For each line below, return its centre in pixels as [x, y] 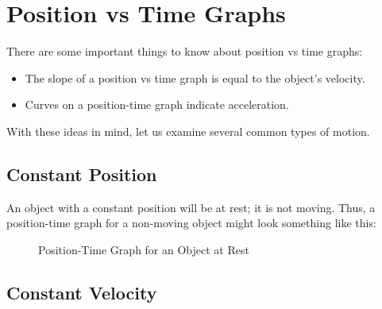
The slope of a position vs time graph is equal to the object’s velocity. [195, 77]
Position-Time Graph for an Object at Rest [144, 249]
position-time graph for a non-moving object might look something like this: [191, 223]
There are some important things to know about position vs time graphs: [185, 51]
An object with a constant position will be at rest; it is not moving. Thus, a [191, 207]
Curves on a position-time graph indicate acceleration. [157, 104]
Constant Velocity [82, 292]
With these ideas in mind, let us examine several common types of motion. [188, 131]
